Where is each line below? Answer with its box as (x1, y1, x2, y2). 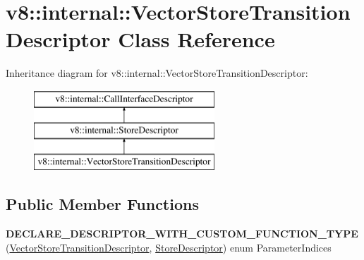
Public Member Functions (6, 193, 199, 215)
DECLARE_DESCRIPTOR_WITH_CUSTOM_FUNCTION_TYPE (6, 226, 358, 241)
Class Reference (118, 25, 275, 54)
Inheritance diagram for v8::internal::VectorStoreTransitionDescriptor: (6, 66, 308, 80)
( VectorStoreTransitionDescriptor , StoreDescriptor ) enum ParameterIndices (6, 240, 332, 254)
